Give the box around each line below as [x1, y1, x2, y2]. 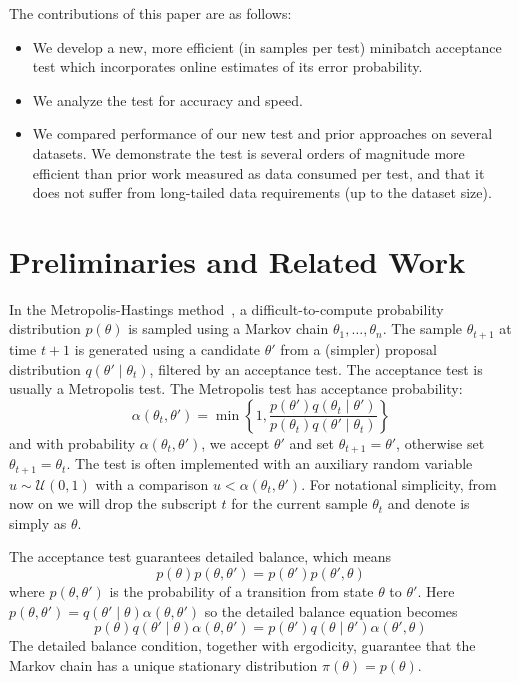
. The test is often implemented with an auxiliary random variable [66, 453, 473, 474]
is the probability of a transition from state [109, 580, 374, 601]
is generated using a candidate [74, 338, 261, 359]
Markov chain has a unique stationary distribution [9, 654, 318, 675]
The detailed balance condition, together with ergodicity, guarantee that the [9, 635, 476, 656]
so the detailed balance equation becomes [204, 600, 458, 621]
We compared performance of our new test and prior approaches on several [32, 123, 493, 144]
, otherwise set [396, 432, 485, 453]
